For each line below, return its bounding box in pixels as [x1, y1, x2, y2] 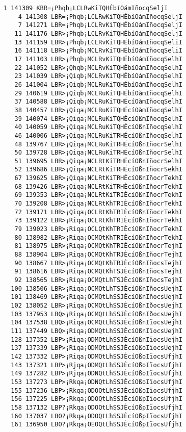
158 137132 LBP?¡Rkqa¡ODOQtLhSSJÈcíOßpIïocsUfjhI [11, 403, 182, 411]
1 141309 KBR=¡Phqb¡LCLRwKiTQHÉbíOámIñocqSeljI [4, 5, 168, 12]
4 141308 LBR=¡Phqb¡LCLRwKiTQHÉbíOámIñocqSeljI [18, 13, 182, 20]
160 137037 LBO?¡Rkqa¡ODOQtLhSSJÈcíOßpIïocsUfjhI [11, 412, 182, 420]
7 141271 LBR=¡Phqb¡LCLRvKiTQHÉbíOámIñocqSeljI [18, 21, 182, 29]
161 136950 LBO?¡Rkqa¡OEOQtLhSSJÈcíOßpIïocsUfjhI [11, 421, 182, 428]
